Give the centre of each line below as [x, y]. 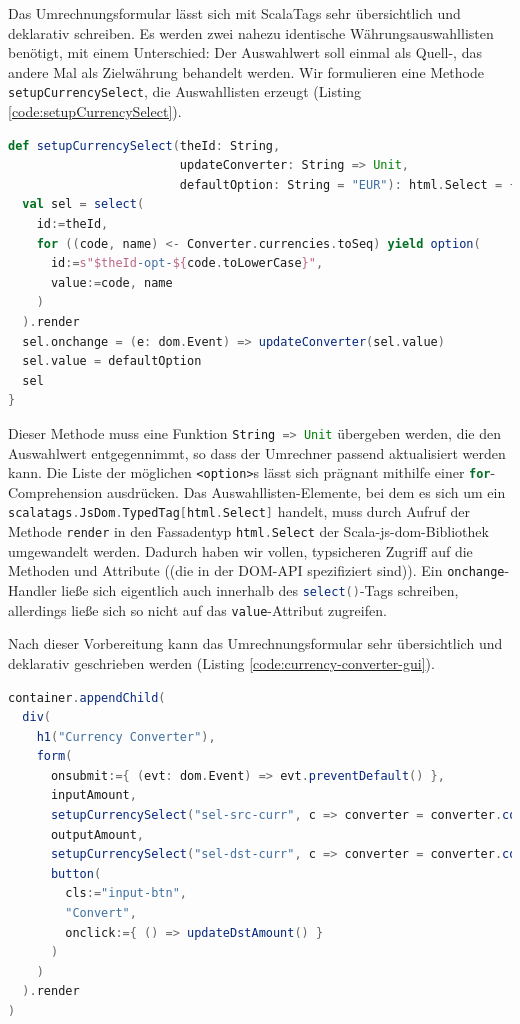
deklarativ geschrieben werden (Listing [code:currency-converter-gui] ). [221, 662]
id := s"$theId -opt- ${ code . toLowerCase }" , [187, 263]
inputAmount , [93, 795]
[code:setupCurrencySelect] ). [95, 111]
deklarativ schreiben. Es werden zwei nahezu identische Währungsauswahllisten [251, 32]
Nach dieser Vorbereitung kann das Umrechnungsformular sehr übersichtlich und [255, 643]
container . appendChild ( [87, 697]
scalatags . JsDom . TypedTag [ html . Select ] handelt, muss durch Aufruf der [239, 511]
